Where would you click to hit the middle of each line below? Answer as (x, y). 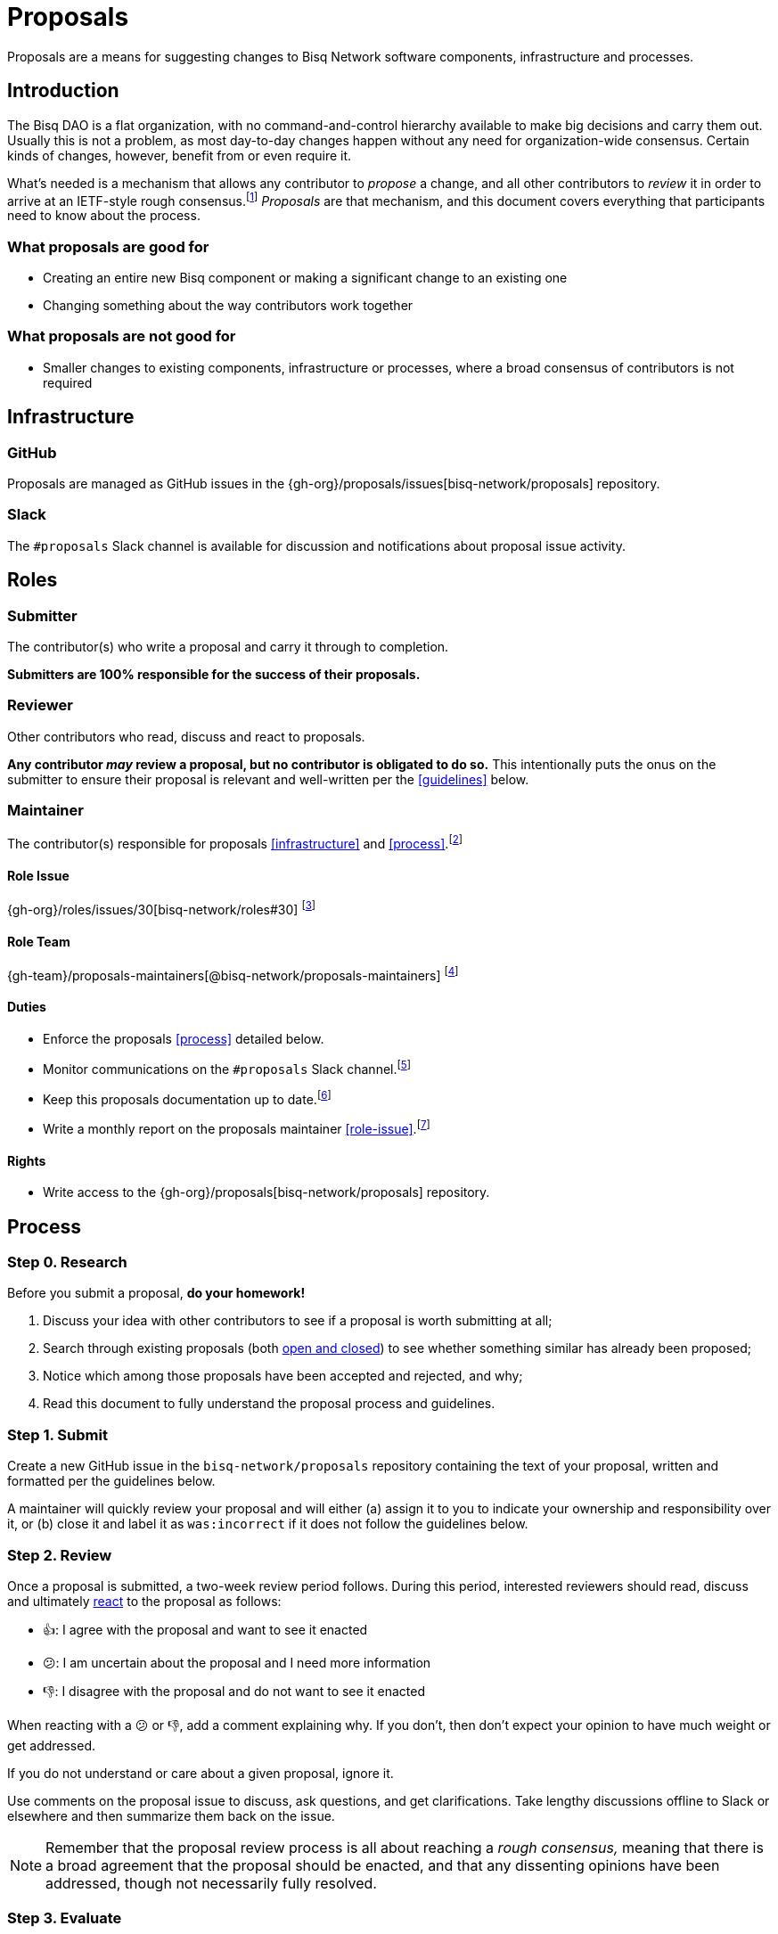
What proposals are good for (108, 246)
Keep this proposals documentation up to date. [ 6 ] (187, 1098)
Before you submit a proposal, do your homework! (156, 1293)
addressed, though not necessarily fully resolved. (211, 1883)
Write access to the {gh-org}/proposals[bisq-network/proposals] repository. (266, 1192)
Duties (27, 1007)
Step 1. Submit (57, 1434)
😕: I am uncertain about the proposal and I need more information (237, 1662)
